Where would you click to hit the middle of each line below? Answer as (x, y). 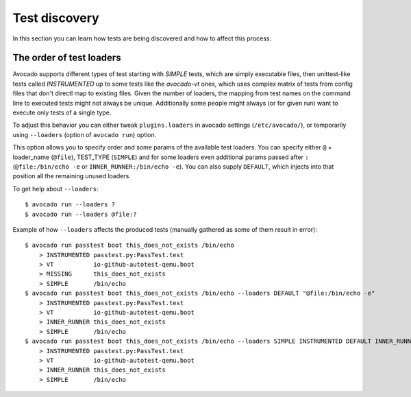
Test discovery (56, 18)
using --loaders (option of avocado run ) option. (85, 134)
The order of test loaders (67, 58)
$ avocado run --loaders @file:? (81, 214)
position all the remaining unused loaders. (72, 176)
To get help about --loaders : (55, 189)
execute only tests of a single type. (62, 112)
